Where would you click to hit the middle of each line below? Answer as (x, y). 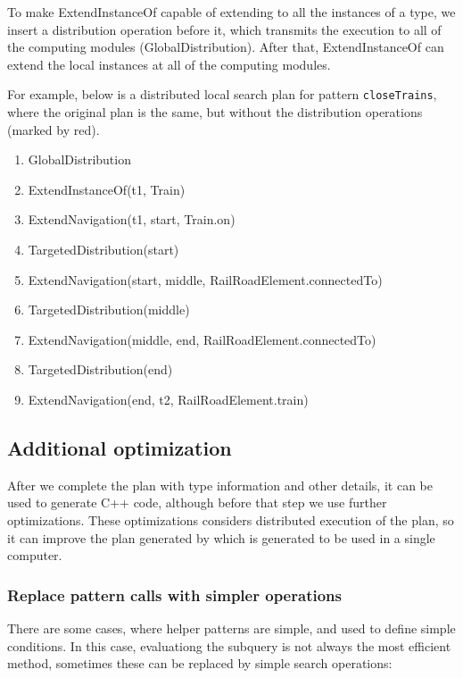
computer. (35, 555)
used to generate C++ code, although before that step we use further (197, 502)
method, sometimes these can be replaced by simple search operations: (200, 663)
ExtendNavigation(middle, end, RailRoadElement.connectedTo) (202, 339)
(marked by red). (54, 129)
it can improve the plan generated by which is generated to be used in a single (221, 537)
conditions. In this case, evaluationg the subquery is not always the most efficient (229, 645)
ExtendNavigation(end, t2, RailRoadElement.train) (168, 399)
